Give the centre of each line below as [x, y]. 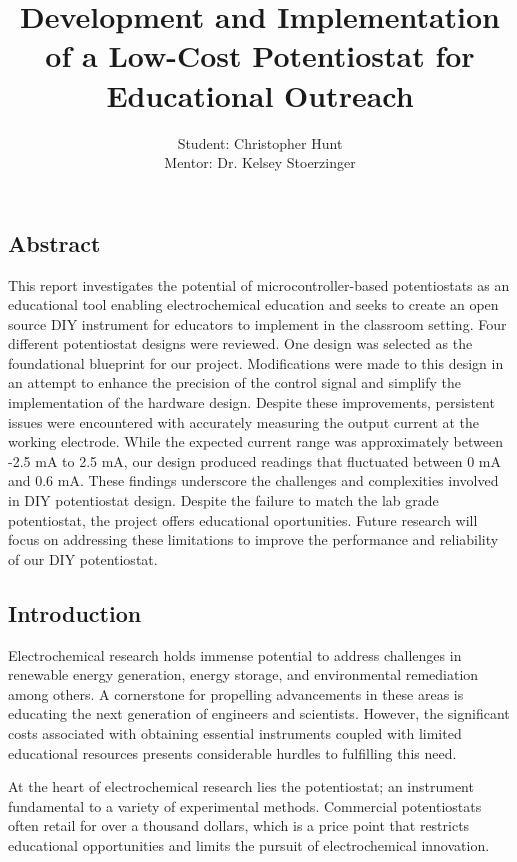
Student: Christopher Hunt [260, 142]
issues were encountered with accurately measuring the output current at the [244, 421]
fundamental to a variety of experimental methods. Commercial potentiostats [245, 805]
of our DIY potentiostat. [83, 558]
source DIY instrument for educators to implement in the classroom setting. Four [257, 323]
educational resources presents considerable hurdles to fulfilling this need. [232, 752]
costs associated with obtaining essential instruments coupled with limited [235, 732]
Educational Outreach [260, 94]
